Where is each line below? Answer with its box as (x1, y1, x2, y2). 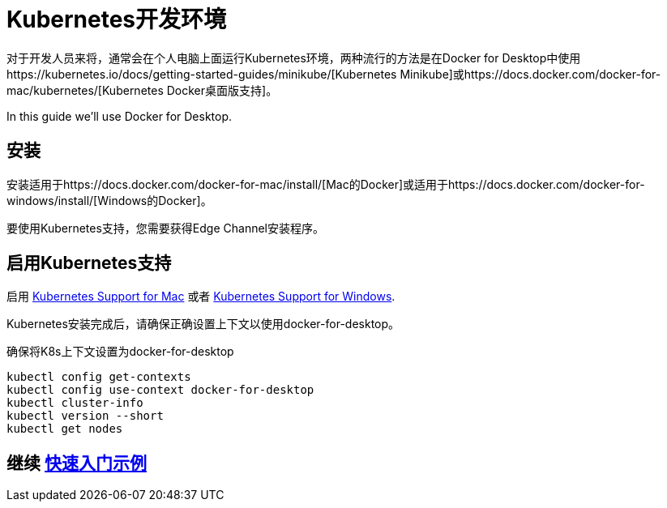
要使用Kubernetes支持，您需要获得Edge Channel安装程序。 (6, 220, 324, 235)
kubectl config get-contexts (6, 370, 191, 384)
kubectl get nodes (6, 422, 123, 436)
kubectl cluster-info (6, 396, 143, 410)
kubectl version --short (6, 409, 164, 423)
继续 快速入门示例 (6, 452, 147, 473)
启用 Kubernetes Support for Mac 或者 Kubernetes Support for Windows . (6, 289, 395, 304)
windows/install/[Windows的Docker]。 (6, 193, 212, 207)
